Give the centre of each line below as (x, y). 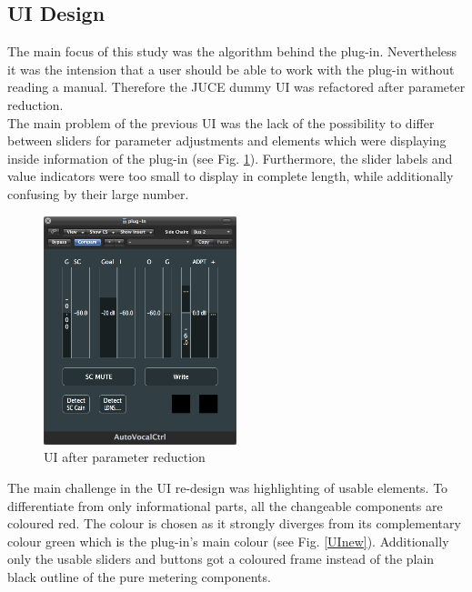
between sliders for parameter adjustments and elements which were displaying (227, 140)
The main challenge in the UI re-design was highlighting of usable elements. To (228, 487)
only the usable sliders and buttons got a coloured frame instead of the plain (221, 559)
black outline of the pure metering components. (139, 576)
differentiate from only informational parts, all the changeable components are (225, 505)
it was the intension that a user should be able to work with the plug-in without (231, 69)
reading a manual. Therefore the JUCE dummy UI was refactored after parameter (236, 87)
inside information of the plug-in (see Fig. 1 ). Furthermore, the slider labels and (230, 158)
